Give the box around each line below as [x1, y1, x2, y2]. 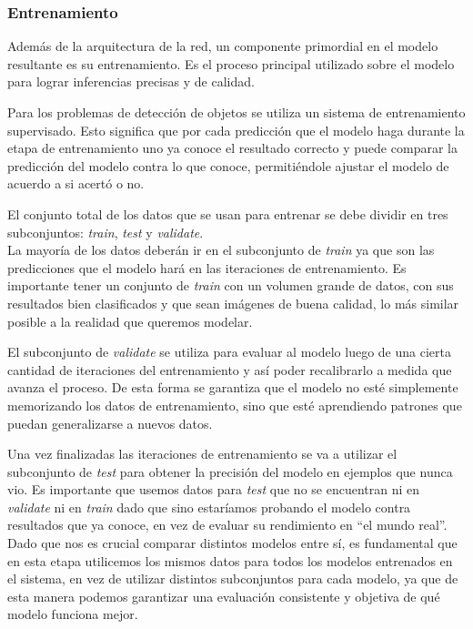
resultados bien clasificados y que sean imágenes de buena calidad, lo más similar [7, 293, 459, 312]
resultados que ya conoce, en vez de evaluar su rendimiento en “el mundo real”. [7, 515, 448, 534]
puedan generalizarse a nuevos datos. [7, 413, 213, 432]
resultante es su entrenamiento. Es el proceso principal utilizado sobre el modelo [7, 54, 455, 73]
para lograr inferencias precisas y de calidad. [7, 72, 255, 91]
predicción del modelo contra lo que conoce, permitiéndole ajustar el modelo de [7, 156, 449, 175]
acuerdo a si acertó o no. [7, 174, 145, 193]
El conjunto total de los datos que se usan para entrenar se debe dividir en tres [7, 204, 448, 223]
